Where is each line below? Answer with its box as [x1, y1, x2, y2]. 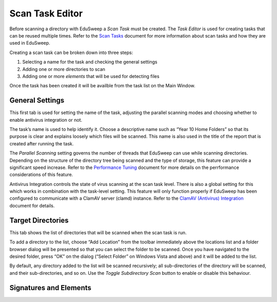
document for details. [9, 202, 55, 209]
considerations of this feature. [9, 172, 73, 178]
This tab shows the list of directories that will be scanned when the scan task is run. [9, 229, 187, 236]
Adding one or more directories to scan [22, 66, 105, 72]
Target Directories [9, 216, 69, 224]
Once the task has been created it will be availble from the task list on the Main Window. [9, 83, 196, 89]
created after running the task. [9, 140, 74, 146]
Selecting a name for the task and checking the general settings [22, 59, 157, 65]
